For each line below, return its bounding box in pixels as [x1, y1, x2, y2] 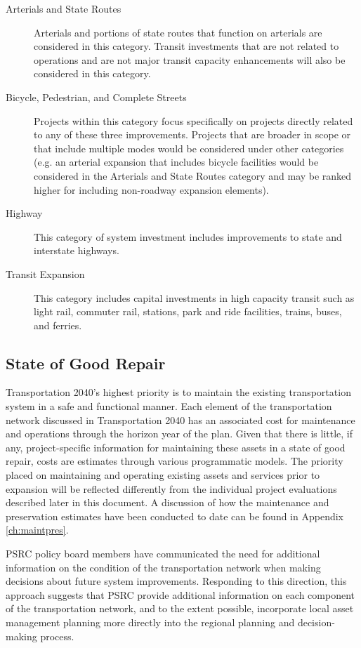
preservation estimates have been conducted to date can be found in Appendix [6, 508, 343, 523]
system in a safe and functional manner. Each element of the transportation [6, 399, 332, 414]
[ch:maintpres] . [6, 522, 69, 537]
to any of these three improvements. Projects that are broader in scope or [34, 127, 351, 142]
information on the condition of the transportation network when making [6, 560, 321, 574]
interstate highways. [34, 243, 119, 258]
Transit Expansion [6, 266, 85, 281]
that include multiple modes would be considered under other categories [34, 140, 344, 155]
